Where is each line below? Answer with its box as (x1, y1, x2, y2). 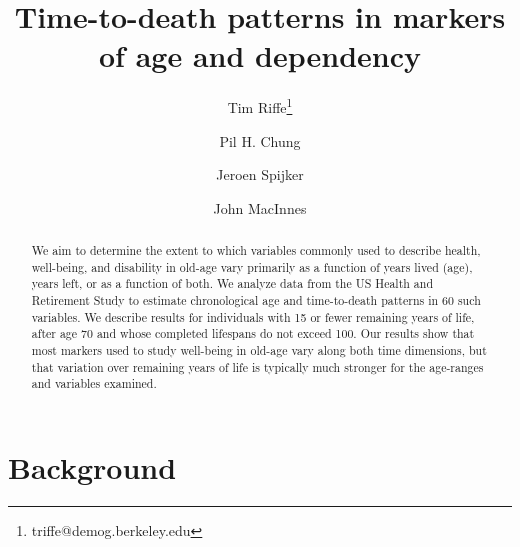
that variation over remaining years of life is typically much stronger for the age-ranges (31, 358, 484, 375)
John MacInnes (213, 197, 307, 218)
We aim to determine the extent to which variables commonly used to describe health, (31, 242, 481, 259)
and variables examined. (31, 375, 157, 392)
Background (8, 447, 177, 488)
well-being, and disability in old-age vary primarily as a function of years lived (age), (31, 258, 473, 275)
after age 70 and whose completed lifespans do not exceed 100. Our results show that (31, 325, 475, 342)
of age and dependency (99, 35, 421, 76)
